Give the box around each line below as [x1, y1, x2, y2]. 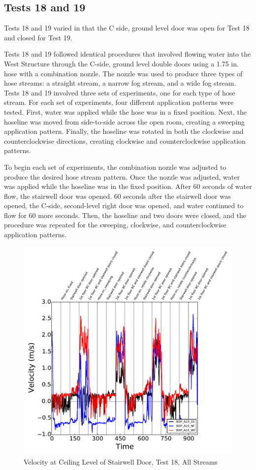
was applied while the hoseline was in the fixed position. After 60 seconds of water [4, 181, 252, 191]
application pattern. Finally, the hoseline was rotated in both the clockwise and [4, 126, 244, 136]
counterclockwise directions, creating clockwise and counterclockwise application [4, 135, 246, 146]
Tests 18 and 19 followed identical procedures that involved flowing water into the [4, 49, 251, 59]
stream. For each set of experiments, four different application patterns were [4, 97, 234, 107]
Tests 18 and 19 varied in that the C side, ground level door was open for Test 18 [4, 23, 250, 33]
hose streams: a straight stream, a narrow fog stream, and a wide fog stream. [4, 78, 236, 88]
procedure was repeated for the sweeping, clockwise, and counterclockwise [4, 219, 226, 230]
